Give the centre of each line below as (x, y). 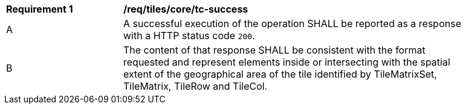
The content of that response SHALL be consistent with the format (274, 50)
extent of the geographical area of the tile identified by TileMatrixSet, (280, 74)
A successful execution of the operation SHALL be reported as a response (292, 23)
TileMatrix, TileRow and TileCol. (196, 86)
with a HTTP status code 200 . (189, 36)
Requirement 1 (40, 9)
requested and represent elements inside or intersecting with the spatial (287, 62)
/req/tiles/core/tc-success (186, 9)
